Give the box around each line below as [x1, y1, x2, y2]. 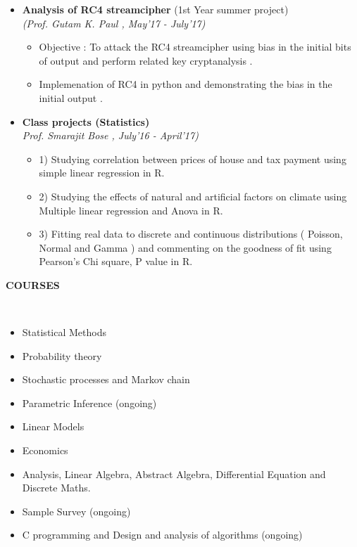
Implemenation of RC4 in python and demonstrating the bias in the [39, 77, 332, 91]
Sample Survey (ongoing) [22, 503, 131, 518]
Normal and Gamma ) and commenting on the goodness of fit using [39, 240, 332, 255]
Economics [22, 443, 68, 458]
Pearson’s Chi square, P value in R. [39, 254, 193, 269]
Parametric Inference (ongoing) [22, 395, 157, 410]
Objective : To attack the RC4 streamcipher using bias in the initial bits [39, 39, 351, 54]
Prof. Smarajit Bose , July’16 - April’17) [22, 128, 199, 143]
